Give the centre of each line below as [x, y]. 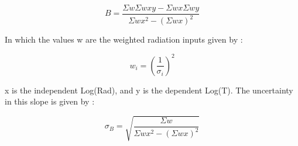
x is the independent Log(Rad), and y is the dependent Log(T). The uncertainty [149, 90]
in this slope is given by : [50, 101]
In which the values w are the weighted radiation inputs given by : [124, 39]
